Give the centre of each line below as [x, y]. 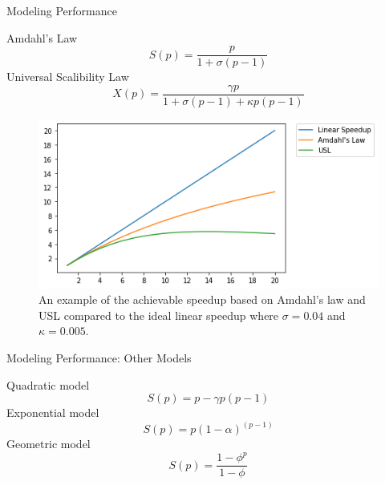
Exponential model [53, 412]
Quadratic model [48, 384]
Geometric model [49, 444]
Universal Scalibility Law [68, 77]
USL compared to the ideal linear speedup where [159, 315]
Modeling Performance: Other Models [99, 358]
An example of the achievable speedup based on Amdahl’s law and [202, 299]
